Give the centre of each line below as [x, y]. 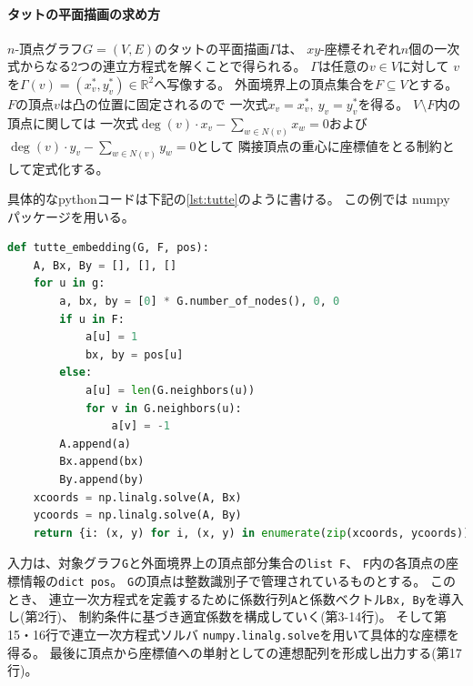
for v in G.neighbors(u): [163, 408]
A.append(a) [96, 444]
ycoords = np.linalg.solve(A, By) [137, 515]
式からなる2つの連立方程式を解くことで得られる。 [157, 66]
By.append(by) [102, 479]
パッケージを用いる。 [71, 216]
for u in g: [69, 283]
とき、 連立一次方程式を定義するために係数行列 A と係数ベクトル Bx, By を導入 [236, 598]
